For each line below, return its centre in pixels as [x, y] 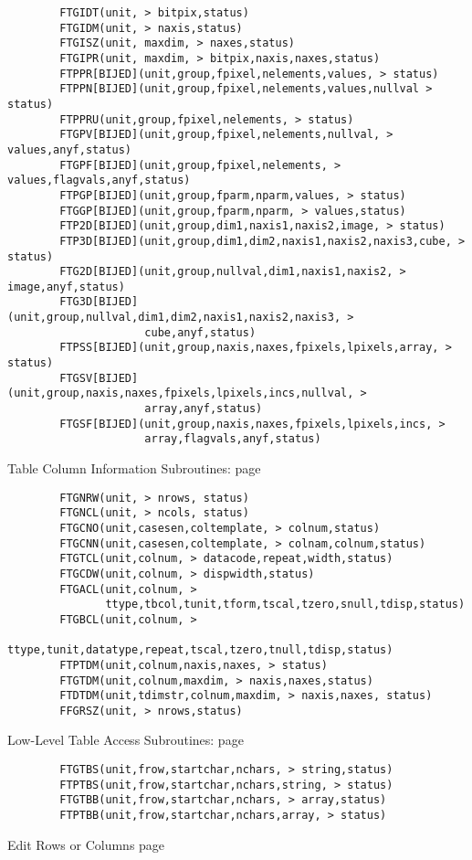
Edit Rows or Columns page [86, 844]
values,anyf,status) [70, 149]
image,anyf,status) [66, 287]
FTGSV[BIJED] [99, 378]
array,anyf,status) [204, 409]
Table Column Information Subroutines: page [134, 468]
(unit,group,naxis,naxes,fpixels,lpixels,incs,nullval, [181, 393]
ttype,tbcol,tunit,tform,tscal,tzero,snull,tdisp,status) [285, 605]
